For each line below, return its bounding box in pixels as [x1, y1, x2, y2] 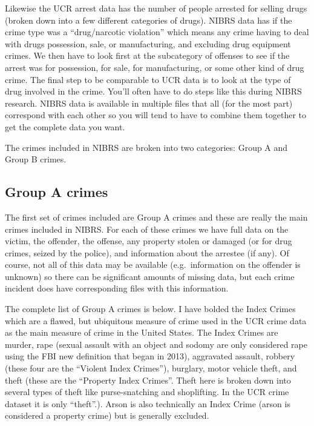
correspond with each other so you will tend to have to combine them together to [5, 108, 307, 121]
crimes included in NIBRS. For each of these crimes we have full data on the [5, 222, 289, 235]
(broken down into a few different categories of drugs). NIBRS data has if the [5, 13, 292, 26]
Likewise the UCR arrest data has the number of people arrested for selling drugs [5, 2, 307, 14]
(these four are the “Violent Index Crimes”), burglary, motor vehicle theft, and [5, 362, 297, 374]
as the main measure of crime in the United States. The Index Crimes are [5, 326, 278, 339]
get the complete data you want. [5, 120, 125, 133]
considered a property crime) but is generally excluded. [5, 409, 209, 422]
